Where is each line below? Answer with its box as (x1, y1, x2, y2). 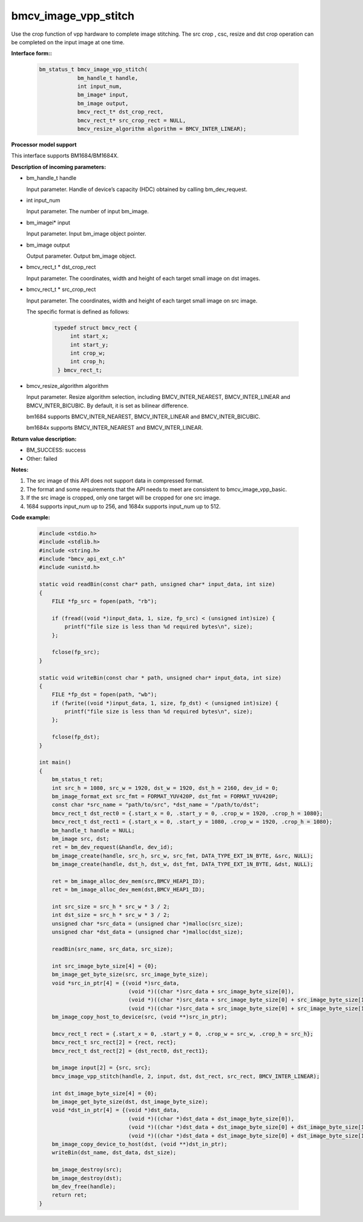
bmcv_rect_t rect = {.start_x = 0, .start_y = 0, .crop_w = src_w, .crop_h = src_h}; (51, 1030, 314, 1037)
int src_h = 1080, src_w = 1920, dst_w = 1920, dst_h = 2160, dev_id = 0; (51, 784, 278, 791)
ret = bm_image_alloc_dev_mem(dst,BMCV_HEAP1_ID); (51, 886, 205, 893)
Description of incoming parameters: (11, 163, 106, 170)
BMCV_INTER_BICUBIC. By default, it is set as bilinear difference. (26, 402, 189, 409)
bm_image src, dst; (51, 835, 110, 842)
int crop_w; (70, 350, 106, 357)
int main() (39, 759, 71, 766)
